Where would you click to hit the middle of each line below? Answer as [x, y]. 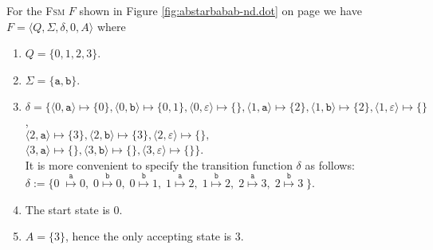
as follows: [330, 164]
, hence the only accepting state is [148, 236]
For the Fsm [36, 10]
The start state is [67, 209]
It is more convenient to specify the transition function [159, 164]
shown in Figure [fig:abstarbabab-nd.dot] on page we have [220, 10]
